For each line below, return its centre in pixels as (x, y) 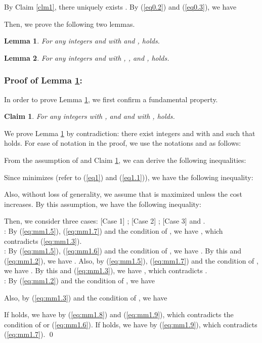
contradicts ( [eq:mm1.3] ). (43, 241)
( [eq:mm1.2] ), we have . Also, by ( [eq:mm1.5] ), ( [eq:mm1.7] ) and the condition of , (131, 260)
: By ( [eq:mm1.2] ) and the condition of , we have (80, 280)
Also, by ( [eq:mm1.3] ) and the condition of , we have (86, 297)
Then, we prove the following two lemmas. (70, 24)
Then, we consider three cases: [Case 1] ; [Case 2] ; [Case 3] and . (105, 221)
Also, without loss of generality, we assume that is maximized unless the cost (123, 194)
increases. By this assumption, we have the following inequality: (103, 204)
